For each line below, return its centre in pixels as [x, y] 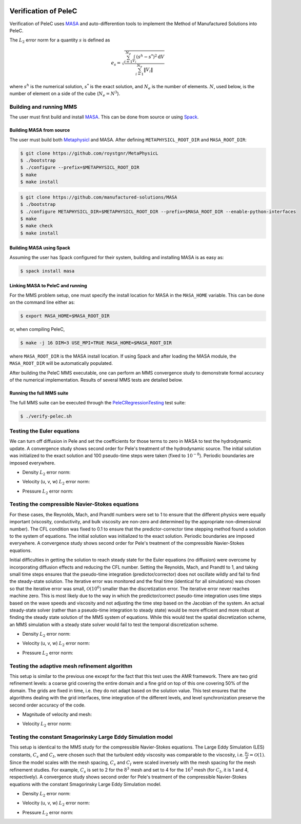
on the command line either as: [42, 302]
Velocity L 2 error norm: [47, 724]
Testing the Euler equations [44, 431]
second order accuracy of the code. [47, 705]
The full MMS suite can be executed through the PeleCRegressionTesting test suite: [98, 402]
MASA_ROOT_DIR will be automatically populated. [61, 363]
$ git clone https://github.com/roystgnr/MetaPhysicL [89, 153]
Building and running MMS [43, 107]
